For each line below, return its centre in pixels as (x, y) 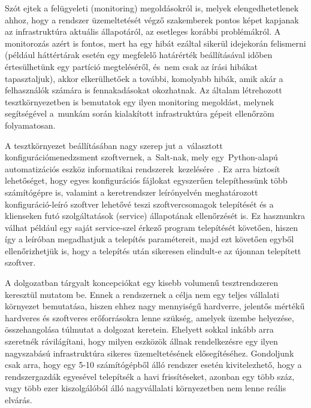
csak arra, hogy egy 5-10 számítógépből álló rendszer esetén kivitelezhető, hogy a (153, 365)
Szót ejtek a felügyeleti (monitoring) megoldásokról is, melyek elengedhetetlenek (152, 8)
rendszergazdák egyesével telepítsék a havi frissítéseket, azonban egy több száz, (150, 376)
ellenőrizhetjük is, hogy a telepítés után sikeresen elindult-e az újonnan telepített (153, 250)
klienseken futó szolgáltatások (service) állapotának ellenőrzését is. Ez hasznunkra (155, 216)
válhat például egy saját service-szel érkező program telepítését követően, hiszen (151, 227)
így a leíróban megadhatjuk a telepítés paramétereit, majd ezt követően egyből (150, 239)
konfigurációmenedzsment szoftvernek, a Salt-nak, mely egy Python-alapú (141, 157)
